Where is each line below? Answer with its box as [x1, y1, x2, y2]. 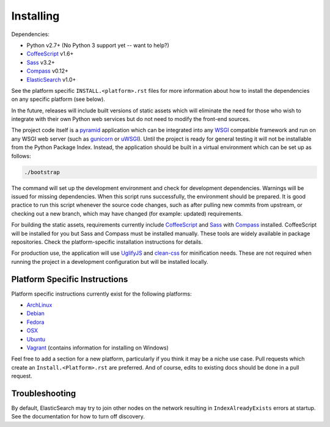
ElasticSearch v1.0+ [26, 76, 76, 83]
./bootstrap [24, 169, 61, 175]
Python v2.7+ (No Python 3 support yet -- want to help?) [26, 42, 169, 49]
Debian [26, 310, 45, 317]
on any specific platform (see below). [11, 95, 105, 103]
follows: [11, 152, 31, 159]
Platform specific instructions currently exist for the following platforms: [11, 290, 192, 297]
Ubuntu [26, 335, 46, 343]
